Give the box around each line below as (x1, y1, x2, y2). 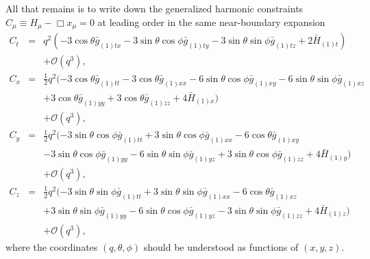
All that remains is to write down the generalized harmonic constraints (5, 1, 304, 15)
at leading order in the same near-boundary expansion (97, 14, 325, 29)
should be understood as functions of (143, 239, 299, 254)
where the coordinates (5, 239, 98, 254)
